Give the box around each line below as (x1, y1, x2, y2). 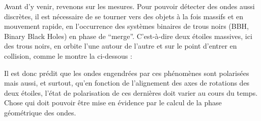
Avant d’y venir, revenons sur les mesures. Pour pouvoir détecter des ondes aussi (4, 1, 255, 11)
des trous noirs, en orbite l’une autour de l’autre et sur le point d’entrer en (4, 41, 237, 51)
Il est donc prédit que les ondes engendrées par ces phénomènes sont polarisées (4, 67, 249, 78)
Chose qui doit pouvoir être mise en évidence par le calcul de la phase (4, 97, 222, 108)
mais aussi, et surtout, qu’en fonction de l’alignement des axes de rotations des (4, 77, 250, 88)
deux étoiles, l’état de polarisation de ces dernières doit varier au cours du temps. (4, 87, 258, 98)
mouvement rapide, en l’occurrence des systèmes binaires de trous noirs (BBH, (4, 21, 249, 31)
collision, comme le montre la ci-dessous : (4, 50, 132, 61)
